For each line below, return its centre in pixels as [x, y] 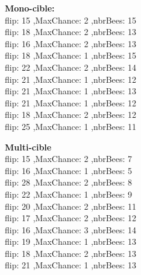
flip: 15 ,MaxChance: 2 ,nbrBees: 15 [71, 20]
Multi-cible [28, 147]
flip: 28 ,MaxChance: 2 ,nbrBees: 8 [69, 182]
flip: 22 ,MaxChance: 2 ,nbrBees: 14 [71, 67]
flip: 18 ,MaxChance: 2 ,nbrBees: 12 [71, 115]
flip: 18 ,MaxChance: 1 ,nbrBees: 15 [71, 55]
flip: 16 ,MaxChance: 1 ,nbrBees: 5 [69, 170]
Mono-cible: [30, 8]
